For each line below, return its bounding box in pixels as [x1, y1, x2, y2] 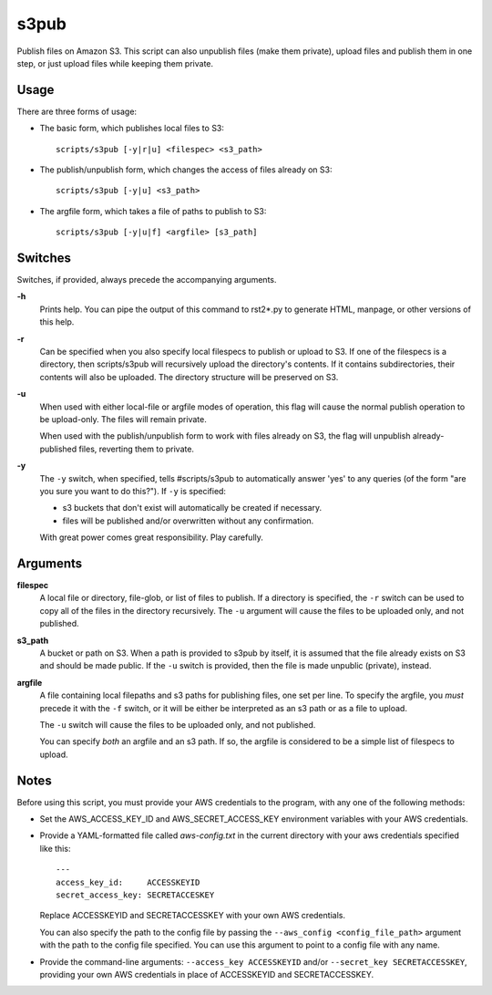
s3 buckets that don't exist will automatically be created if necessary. [62, 503, 323, 513]
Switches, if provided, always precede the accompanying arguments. [16, 275, 277, 285]
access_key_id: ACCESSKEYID [56, 876, 200, 887]
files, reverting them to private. [78, 443, 195, 454]
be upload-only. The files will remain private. [39, 414, 207, 424]
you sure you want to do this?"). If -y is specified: [39, 485, 227, 496]
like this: [39, 843, 71, 854]
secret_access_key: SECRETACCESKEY [56, 889, 215, 900]
